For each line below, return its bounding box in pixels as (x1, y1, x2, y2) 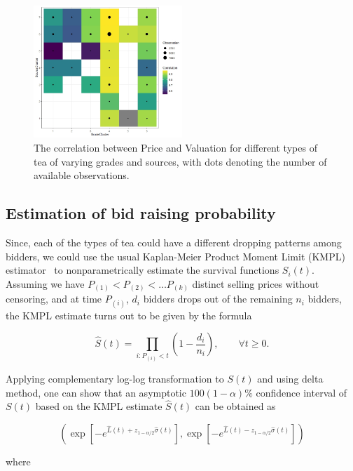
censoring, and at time (6, 291, 102, 306)
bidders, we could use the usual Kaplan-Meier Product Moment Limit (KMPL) (6, 248, 345, 263)
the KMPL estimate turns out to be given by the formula (6, 307, 252, 322)
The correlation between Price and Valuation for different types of (34, 140, 317, 155)
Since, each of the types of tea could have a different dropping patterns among (6, 235, 342, 250)
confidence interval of (256, 385, 347, 399)
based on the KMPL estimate (35, 399, 162, 413)
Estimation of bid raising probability (6, 202, 276, 224)
